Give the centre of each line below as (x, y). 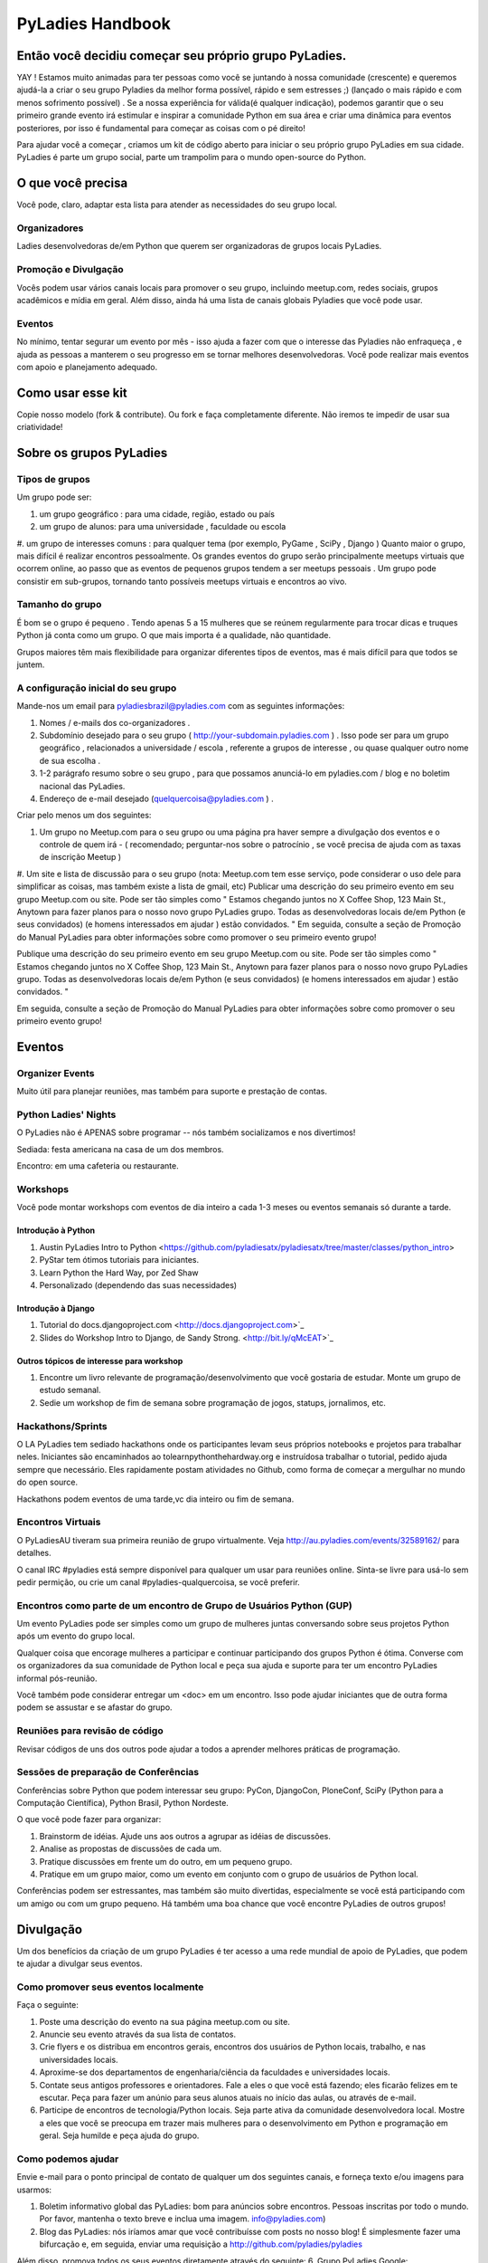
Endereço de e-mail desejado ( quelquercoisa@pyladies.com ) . (157, 798)
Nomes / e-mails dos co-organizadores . (115, 722)
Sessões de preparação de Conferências (108, 1772)
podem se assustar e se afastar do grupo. (94, 1707)
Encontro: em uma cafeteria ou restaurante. (98, 1166)
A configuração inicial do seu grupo (97, 688)
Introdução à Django (56, 1308)
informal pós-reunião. (57, 1678)
